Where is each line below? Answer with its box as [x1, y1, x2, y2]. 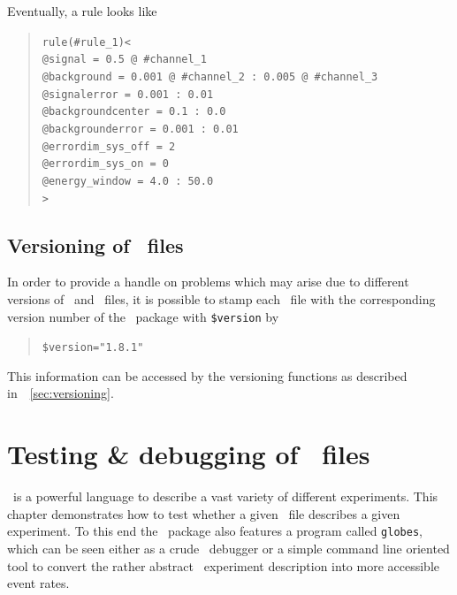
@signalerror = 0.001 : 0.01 [42, 88, 214, 101]
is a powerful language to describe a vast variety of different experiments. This [12, 487, 438, 506]
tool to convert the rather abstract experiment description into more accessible [7, 556, 439, 575]
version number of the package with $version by [7, 307, 279, 325]
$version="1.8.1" [42, 341, 144, 355]
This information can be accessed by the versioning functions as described [7, 366, 407, 385]
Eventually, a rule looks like [7, 2, 157, 19]
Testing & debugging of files [7, 436, 370, 472]
